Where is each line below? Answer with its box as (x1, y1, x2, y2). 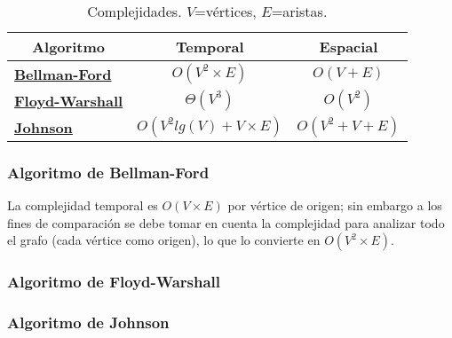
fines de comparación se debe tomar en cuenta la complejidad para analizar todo (7, 213, 445, 232)
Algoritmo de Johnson (7, 311, 170, 334)
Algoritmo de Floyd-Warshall (7, 271, 221, 293)
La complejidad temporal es (7, 196, 158, 215)
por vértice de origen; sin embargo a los (227, 196, 442, 215)
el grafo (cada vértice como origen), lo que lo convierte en (7, 231, 321, 249)
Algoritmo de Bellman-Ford (7, 161, 210, 183)
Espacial (319, 36, 378, 57)
